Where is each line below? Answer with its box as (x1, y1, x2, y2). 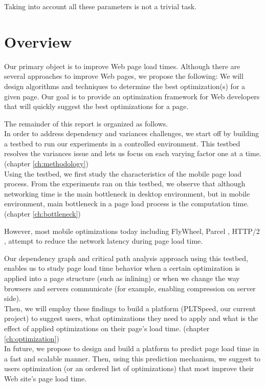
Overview (4, 31, 72, 52)
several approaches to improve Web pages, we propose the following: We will (4, 71, 244, 81)
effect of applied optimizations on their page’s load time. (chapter (4, 322, 210, 333)
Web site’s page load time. (4, 373, 87, 383)
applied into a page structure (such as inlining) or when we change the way (4, 273, 240, 283)
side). (4, 293, 21, 304)
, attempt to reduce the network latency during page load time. (4, 235, 203, 246)
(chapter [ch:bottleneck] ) (4, 208, 81, 219)
